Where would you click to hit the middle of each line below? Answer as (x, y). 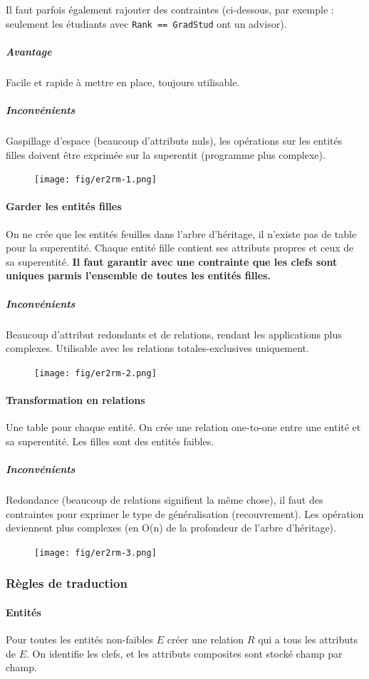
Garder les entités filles (64, 206)
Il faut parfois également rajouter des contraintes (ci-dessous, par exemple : (170, 9)
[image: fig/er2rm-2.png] (95, 373)
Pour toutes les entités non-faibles (80, 639)
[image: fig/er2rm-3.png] (95, 553)
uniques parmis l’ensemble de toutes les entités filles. (138, 275)
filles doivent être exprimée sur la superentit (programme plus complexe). (166, 154)
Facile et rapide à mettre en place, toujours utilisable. (123, 82)
